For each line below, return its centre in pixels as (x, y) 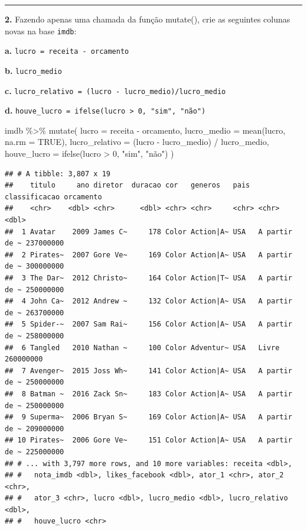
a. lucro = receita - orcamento (67, 51)
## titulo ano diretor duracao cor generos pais (128, 185)
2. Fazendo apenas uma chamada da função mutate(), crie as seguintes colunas (148, 19)
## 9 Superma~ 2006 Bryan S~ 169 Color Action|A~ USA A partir (148, 417)
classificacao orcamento (53, 197)
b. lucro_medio (33, 70)
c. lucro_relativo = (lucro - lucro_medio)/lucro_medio (115, 90)
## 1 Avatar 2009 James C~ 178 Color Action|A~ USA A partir (148, 232)
